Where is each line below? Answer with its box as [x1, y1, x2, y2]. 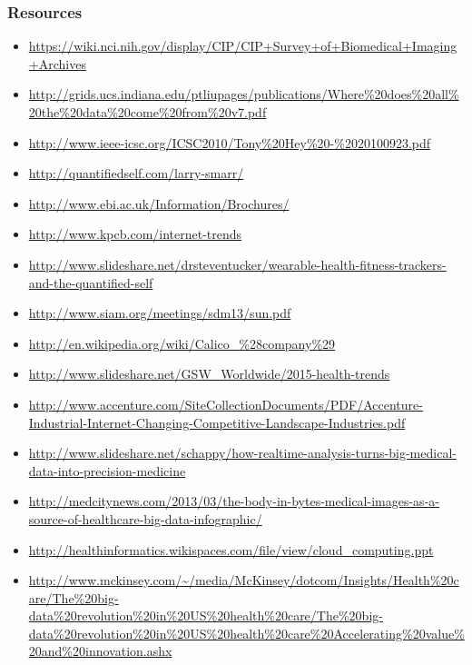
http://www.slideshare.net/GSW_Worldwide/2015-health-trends [28, 364, 390, 383]
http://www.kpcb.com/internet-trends [28, 224, 242, 243]
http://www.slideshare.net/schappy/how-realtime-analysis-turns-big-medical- [28, 443, 457, 462]
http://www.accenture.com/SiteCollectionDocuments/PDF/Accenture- [28, 394, 423, 413]
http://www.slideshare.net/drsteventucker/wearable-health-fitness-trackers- [28, 254, 447, 273]
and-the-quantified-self [28, 273, 153, 292]
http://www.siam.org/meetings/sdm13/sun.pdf [28, 303, 291, 323]
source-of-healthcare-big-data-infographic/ [28, 509, 262, 528]
